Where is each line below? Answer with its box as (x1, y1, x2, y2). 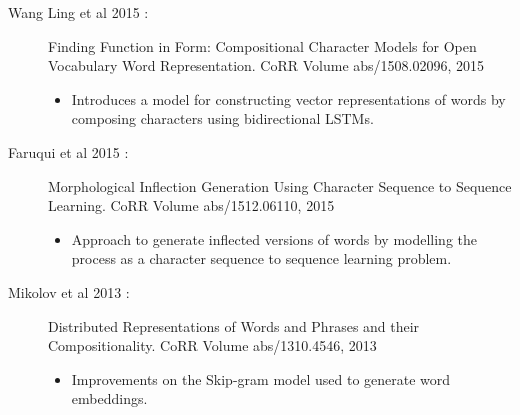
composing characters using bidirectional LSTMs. (71, 108, 374, 129)
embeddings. (71, 388, 148, 409)
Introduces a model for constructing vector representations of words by (71, 88, 506, 109)
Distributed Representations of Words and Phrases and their (48, 315, 420, 336)
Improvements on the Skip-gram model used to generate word (71, 368, 451, 389)
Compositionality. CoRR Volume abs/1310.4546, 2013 (48, 335, 377, 356)
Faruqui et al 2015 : (8, 141, 129, 162)
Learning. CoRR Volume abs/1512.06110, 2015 (48, 195, 335, 216)
